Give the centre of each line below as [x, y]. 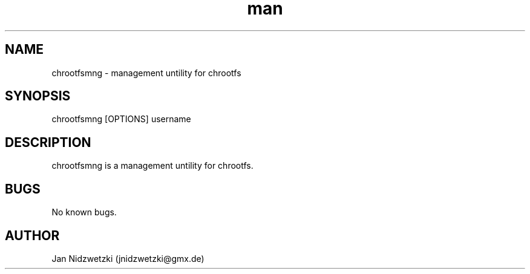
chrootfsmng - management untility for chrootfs [146, 73]
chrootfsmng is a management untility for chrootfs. [152, 166]
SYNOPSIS [38, 96]
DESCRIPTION [48, 142]
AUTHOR [32, 235]
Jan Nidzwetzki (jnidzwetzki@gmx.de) [128, 258]
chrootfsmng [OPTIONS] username [121, 119]
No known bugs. [84, 212]
